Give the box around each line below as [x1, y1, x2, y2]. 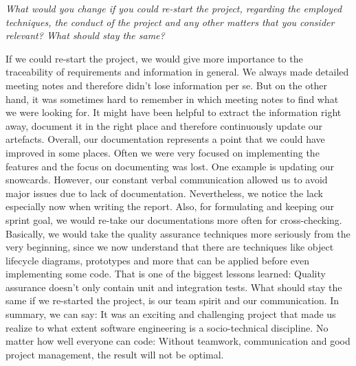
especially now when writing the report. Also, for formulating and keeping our [5, 199, 334, 214]
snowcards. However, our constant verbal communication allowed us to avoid [5, 172, 328, 187]
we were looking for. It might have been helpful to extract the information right [5, 105, 342, 119]
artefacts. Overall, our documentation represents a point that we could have [5, 132, 325, 146]
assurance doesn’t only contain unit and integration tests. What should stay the [5, 279, 342, 294]
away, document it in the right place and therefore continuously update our [5, 118, 323, 133]
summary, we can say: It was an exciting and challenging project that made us [5, 307, 336, 321]
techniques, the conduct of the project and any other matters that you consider [5, 14, 335, 29]
